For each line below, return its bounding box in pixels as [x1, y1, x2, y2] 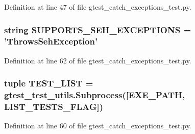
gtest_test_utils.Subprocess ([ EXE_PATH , [4, 88, 185, 101]
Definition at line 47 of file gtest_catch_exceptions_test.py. [4, 2, 191, 12]
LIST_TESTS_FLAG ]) [4, 100, 104, 113]
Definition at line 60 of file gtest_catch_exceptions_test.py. [4, 120, 191, 131]
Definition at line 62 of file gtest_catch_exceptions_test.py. [4, 55, 191, 65]
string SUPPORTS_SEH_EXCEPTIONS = [4, 23, 191, 36]
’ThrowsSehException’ [4, 35, 98, 48]
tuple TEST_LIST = [4, 77, 93, 90]
